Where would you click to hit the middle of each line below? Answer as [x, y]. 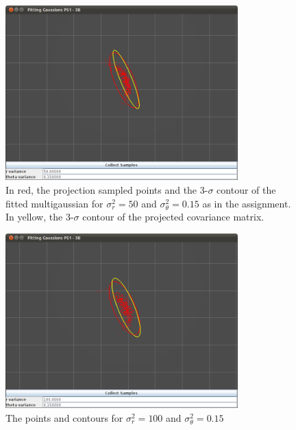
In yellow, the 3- [40, 217]
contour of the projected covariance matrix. [173, 217]
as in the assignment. [247, 203]
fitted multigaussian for [54, 203]
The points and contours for [64, 417]
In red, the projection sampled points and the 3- [107, 189]
